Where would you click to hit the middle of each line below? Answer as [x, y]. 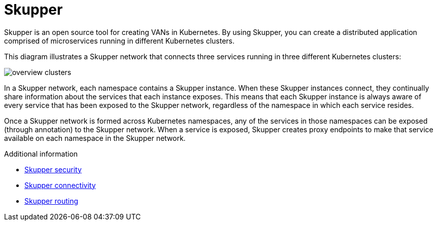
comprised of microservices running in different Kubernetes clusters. [120, 41]
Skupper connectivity [60, 185]
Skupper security [53, 169]
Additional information [41, 154]
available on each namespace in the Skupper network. [95, 138]
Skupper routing [51, 201]
